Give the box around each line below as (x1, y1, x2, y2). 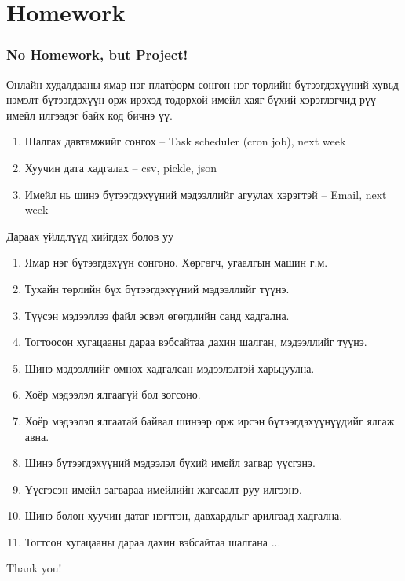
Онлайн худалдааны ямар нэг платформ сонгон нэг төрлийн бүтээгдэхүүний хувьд (6, 75, 399, 92)
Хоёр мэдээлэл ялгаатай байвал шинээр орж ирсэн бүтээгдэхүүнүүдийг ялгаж (24, 412, 395, 428)
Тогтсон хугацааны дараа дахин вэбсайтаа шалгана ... (24, 533, 281, 550)
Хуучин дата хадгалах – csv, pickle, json (24, 159, 217, 175)
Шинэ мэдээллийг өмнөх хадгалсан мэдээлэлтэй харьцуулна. (24, 359, 315, 376)
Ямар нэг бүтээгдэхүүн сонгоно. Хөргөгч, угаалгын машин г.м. (24, 254, 328, 270)
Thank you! (6, 560, 62, 576)
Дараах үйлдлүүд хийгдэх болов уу (6, 227, 174, 244)
